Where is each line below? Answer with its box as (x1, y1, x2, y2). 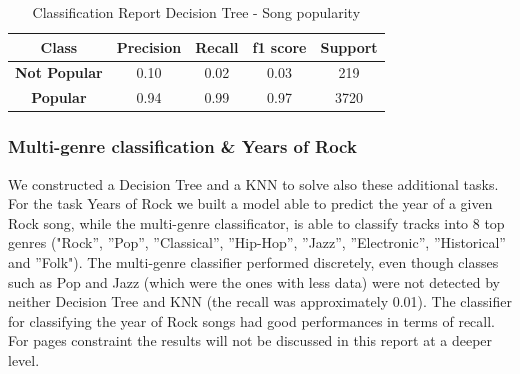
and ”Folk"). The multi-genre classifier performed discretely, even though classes (8, 251, 499, 272)
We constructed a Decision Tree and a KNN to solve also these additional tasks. (8, 173, 499, 194)
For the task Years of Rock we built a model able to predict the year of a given (8, 193, 493, 214)
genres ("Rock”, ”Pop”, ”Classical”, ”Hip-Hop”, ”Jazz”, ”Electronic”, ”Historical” (8, 232, 506, 253)
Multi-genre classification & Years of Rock (8, 134, 357, 159)
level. (8, 349, 40, 370)
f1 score (252, 36, 307, 57)
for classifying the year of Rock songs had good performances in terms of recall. (8, 310, 495, 331)
